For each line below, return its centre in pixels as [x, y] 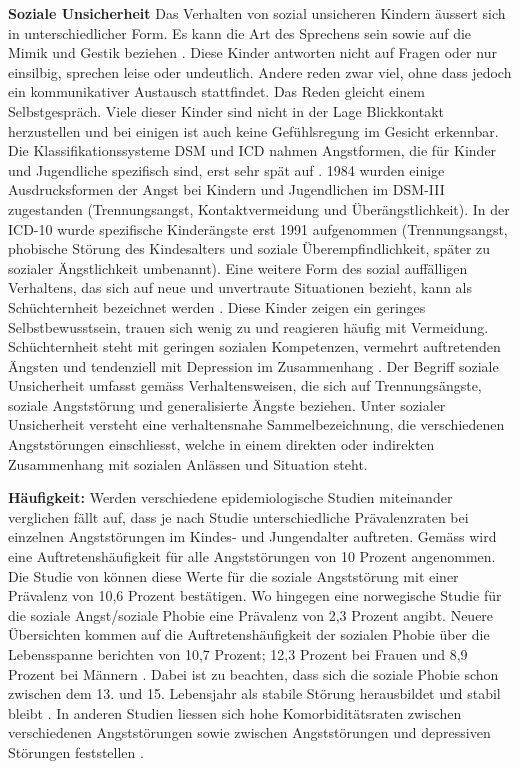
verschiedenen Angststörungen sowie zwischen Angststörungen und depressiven [249, 732]
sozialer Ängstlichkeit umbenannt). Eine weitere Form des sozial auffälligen [238, 267]
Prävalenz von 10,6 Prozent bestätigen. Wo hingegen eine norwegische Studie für [255, 595]
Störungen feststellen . [76, 751]
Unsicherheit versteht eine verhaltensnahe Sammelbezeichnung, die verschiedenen [256, 424]
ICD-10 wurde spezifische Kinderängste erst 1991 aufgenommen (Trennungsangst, [258, 228]
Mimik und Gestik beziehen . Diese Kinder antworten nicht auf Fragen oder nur [252, 52]
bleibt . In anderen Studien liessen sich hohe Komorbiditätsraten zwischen [235, 712]
